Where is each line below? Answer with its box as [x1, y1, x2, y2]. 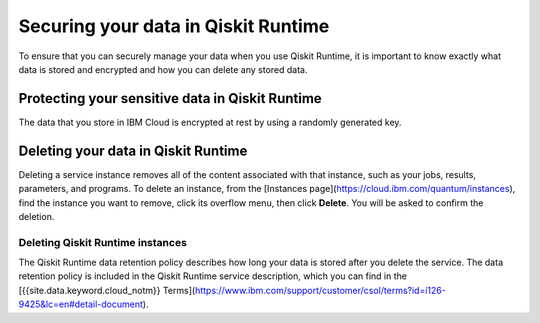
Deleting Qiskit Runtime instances [18, 235, 187, 249]
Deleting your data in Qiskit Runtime [18, 142, 248, 159]
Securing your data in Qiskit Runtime [18, 15, 330, 37]
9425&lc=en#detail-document [18, 298, 144, 310]
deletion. [18, 210, 55, 222]
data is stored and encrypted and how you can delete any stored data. [18, 63, 308, 75]
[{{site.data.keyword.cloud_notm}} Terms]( [18, 284, 196, 296]
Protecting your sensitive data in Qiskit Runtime [18, 90, 322, 107]
